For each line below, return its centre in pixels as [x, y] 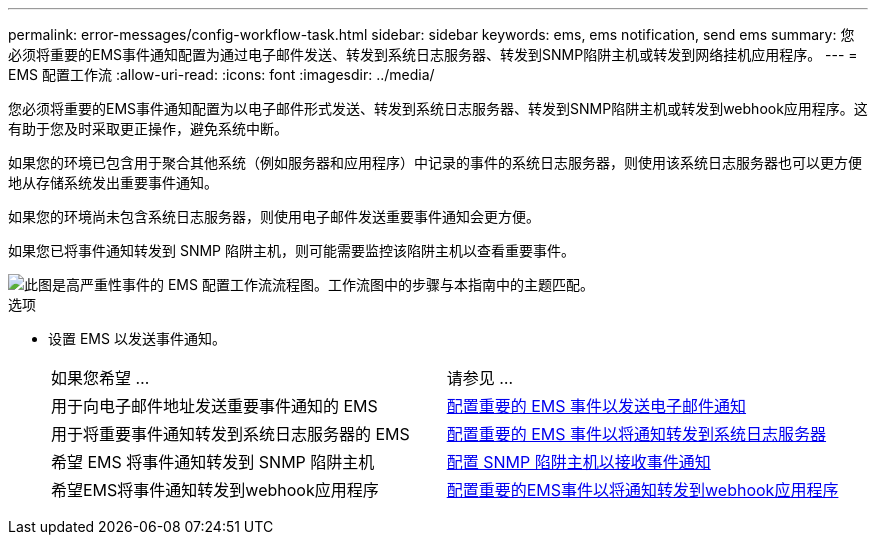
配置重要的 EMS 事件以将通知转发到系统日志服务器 [636, 434]
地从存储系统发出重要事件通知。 [113, 182]
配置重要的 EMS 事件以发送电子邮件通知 [596, 406]
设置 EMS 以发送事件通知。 [137, 338]
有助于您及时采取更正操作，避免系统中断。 [148, 128]
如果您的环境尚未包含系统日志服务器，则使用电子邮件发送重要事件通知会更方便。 [274, 216]
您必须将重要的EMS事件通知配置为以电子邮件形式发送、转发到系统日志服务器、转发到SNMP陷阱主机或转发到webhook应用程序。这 [438, 108]
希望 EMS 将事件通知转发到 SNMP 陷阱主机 [213, 462]
